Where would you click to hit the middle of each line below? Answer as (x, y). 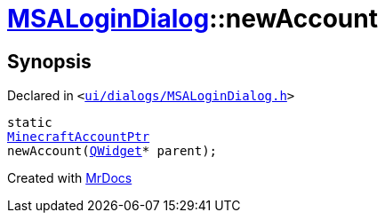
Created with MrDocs (70, 178)
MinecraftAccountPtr (79, 137)
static (30, 123)
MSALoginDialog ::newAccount (192, 19)
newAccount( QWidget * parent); (112, 151)
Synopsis (49, 61)
